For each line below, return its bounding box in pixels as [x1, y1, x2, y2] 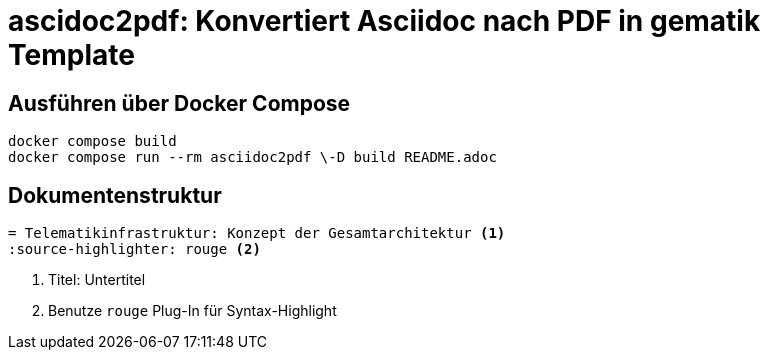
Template [8, 38, 135, 72]
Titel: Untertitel [48, 271, 146, 289]
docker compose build [8, 133, 177, 150]
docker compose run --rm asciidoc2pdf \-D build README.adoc [8, 149, 497, 166]
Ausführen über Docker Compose [8, 90, 351, 116]
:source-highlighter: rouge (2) [8, 241, 261, 258]
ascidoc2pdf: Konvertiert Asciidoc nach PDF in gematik [8, 4, 761, 38]
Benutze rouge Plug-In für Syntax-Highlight [48, 302, 337, 320]
